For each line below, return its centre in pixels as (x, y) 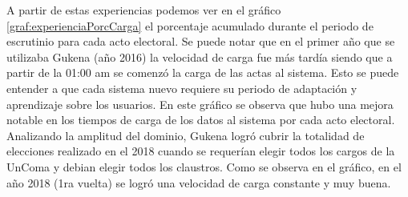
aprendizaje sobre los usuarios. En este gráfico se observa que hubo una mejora (200, 104)
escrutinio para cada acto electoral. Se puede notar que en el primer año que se (201, 41)
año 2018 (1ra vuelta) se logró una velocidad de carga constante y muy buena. (199, 182)
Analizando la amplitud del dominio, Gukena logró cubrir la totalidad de (186, 135)
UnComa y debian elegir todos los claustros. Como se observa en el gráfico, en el (204, 166)
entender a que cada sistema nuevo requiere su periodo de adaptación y (182, 88)
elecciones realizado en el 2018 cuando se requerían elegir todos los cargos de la (201, 151)
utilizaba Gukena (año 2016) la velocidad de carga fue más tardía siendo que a (200, 56)
